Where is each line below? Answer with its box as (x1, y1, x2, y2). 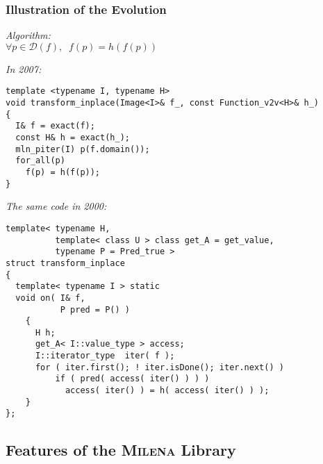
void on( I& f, (15, 292, 85, 303)
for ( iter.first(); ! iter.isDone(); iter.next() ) (35, 362, 284, 372)
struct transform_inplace (6, 258, 125, 268)
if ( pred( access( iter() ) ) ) (55, 374, 210, 384)
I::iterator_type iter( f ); (35, 351, 175, 361)
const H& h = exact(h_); (15, 133, 130, 143)
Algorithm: (6, 28, 51, 42)
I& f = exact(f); (15, 121, 95, 131)
